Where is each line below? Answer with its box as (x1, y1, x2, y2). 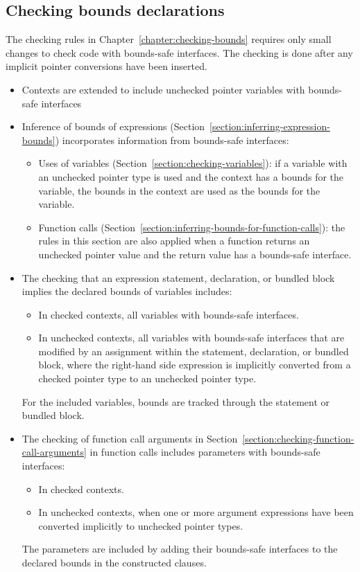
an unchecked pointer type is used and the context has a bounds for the (38, 169, 344, 184)
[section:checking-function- (242, 431, 354, 445)
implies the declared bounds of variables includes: (22, 284, 232, 298)
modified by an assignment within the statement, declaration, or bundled (38, 343, 349, 358)
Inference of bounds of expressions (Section (22, 119, 205, 134)
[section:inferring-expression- (209, 119, 330, 134)
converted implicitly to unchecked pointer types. (38, 518, 243, 533)
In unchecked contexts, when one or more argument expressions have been (38, 505, 354, 519)
